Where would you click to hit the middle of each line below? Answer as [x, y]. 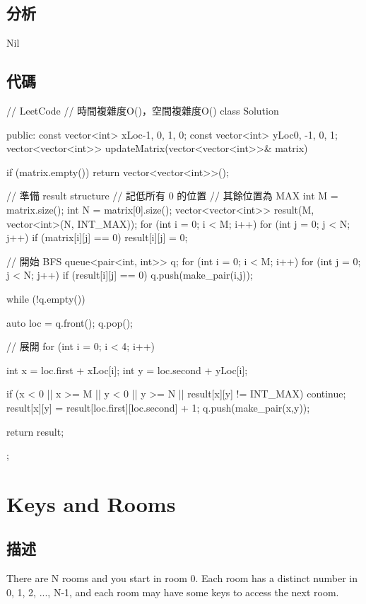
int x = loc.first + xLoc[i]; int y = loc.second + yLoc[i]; [127, 370]
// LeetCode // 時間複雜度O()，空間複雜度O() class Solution [143, 110]
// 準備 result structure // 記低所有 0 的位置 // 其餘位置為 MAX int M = [172, 196]
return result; [35, 431]
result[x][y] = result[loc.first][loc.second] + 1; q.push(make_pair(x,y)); [158, 407]
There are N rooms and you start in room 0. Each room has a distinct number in [182, 578]
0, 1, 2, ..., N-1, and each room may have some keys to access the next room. [173, 592]
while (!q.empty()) [46, 298]
